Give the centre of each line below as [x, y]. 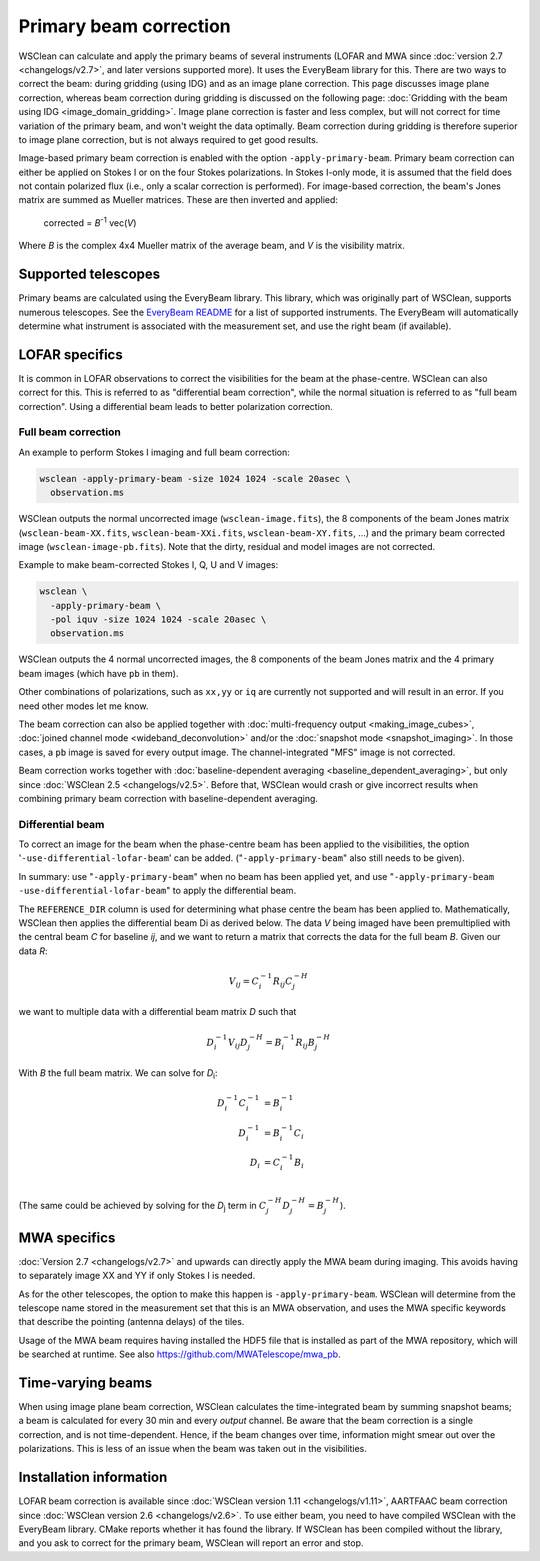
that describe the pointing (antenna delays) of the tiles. [131, 1322]
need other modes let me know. [83, 706]
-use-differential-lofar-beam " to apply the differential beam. [157, 891]
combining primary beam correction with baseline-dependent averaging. [168, 798]
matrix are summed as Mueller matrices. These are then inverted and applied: [178, 200]
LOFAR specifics [71, 354]
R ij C [282, 982]
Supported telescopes [89, 274]
